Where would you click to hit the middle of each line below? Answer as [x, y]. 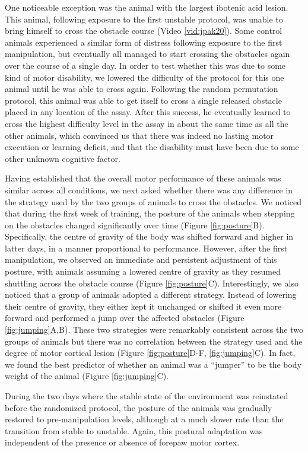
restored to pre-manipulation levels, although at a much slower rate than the [144, 419]
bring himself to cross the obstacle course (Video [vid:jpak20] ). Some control [144, 31]
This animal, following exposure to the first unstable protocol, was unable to [144, 19]
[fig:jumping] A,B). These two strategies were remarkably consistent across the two [154, 330]
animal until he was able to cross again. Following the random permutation [142, 89]
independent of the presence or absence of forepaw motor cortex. [122, 442]
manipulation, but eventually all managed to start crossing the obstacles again [147, 54]
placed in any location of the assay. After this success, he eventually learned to [148, 112]
